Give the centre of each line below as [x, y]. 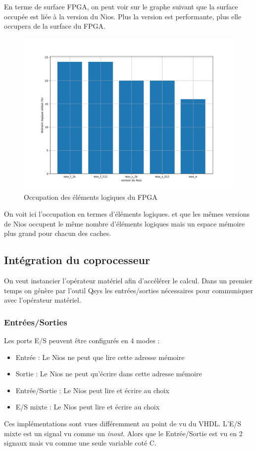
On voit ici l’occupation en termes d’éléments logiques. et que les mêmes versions [127, 214]
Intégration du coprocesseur [77, 260]
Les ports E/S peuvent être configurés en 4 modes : [82, 340]
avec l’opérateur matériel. [43, 300]
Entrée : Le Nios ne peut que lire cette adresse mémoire [100, 357]
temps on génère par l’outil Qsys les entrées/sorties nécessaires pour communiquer [129, 290]
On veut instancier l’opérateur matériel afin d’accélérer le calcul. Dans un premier [128, 281]
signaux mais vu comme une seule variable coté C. [80, 443]
